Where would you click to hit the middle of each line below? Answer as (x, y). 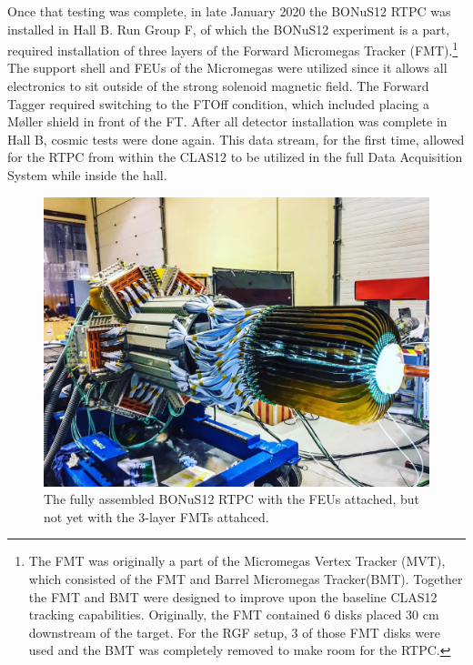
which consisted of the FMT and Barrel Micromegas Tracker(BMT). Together (246, 578)
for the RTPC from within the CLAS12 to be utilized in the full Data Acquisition (235, 157)
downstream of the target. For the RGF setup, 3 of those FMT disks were (234, 632)
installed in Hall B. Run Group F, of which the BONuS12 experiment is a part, (229, 29)
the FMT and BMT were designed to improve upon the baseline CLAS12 (233, 596)
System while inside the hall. (87, 175)
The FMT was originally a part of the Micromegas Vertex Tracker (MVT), (237, 561)
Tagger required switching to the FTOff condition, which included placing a (218, 103)
